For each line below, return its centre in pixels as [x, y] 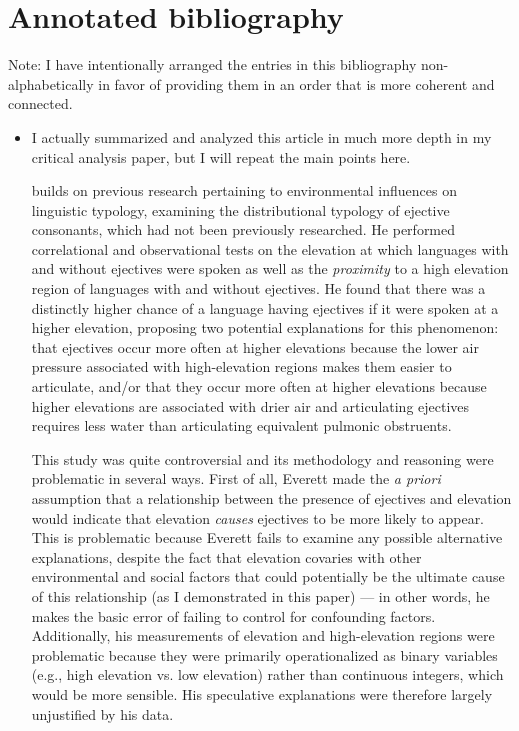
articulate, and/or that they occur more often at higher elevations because [259, 386]
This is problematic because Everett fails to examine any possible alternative [267, 537]
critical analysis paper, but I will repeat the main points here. [221, 156]
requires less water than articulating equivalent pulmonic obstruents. [241, 425]
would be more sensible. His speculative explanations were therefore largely [262, 693]
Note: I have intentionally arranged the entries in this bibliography [212, 64]
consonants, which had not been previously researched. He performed [243, 229]
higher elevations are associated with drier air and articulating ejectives [250, 405]
